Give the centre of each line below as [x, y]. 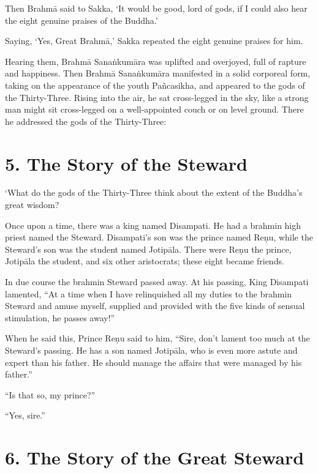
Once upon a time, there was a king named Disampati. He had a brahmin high [153, 225]
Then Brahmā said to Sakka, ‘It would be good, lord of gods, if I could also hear [156, 8]
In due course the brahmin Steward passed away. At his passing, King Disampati [157, 282]
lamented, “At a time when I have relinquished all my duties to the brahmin [149, 293]
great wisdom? [32, 205]
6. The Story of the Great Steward [155, 457]
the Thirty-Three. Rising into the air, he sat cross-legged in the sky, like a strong [157, 97]
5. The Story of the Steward [126, 163]
